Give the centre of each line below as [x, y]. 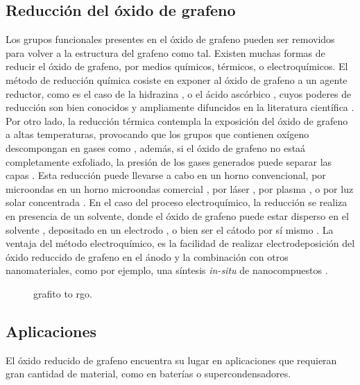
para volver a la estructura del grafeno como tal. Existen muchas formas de [165, 52]
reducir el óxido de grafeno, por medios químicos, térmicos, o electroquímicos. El [177, 66]
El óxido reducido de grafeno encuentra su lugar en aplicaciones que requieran [171, 360]
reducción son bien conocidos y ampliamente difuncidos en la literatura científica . [180, 107]
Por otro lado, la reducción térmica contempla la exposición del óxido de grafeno [177, 120]
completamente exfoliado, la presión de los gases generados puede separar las [169, 161]
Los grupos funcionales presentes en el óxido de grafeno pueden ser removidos [170, 39]
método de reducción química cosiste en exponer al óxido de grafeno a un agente [177, 79]
